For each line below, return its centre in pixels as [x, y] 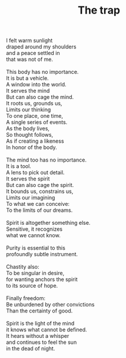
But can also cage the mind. [40, 97]
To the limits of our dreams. [39, 210]
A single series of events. [37, 122]
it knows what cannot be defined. [47, 330]
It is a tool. [19, 166]
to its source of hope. [32, 286]
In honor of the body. [31, 147]
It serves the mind [28, 91]
